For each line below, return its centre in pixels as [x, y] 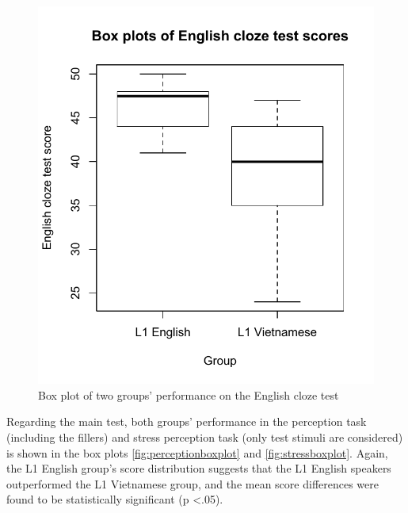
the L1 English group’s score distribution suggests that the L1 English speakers [199, 468]
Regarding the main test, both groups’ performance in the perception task [187, 421]
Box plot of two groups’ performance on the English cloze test [189, 394]
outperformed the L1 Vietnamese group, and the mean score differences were [193, 483]
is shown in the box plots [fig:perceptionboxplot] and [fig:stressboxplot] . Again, [197, 452]
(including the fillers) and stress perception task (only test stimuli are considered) [205, 437]
